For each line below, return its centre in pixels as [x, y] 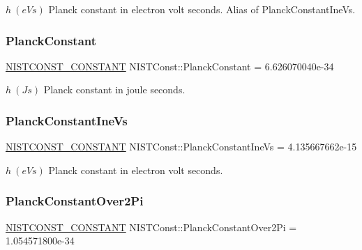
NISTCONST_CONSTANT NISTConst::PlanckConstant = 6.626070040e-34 [170, 66]
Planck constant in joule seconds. [114, 89]
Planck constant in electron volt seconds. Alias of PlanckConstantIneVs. [202, 9]
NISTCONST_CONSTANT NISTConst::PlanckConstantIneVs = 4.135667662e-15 [181, 147]
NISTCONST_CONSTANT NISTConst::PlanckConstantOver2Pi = [151, 227]
